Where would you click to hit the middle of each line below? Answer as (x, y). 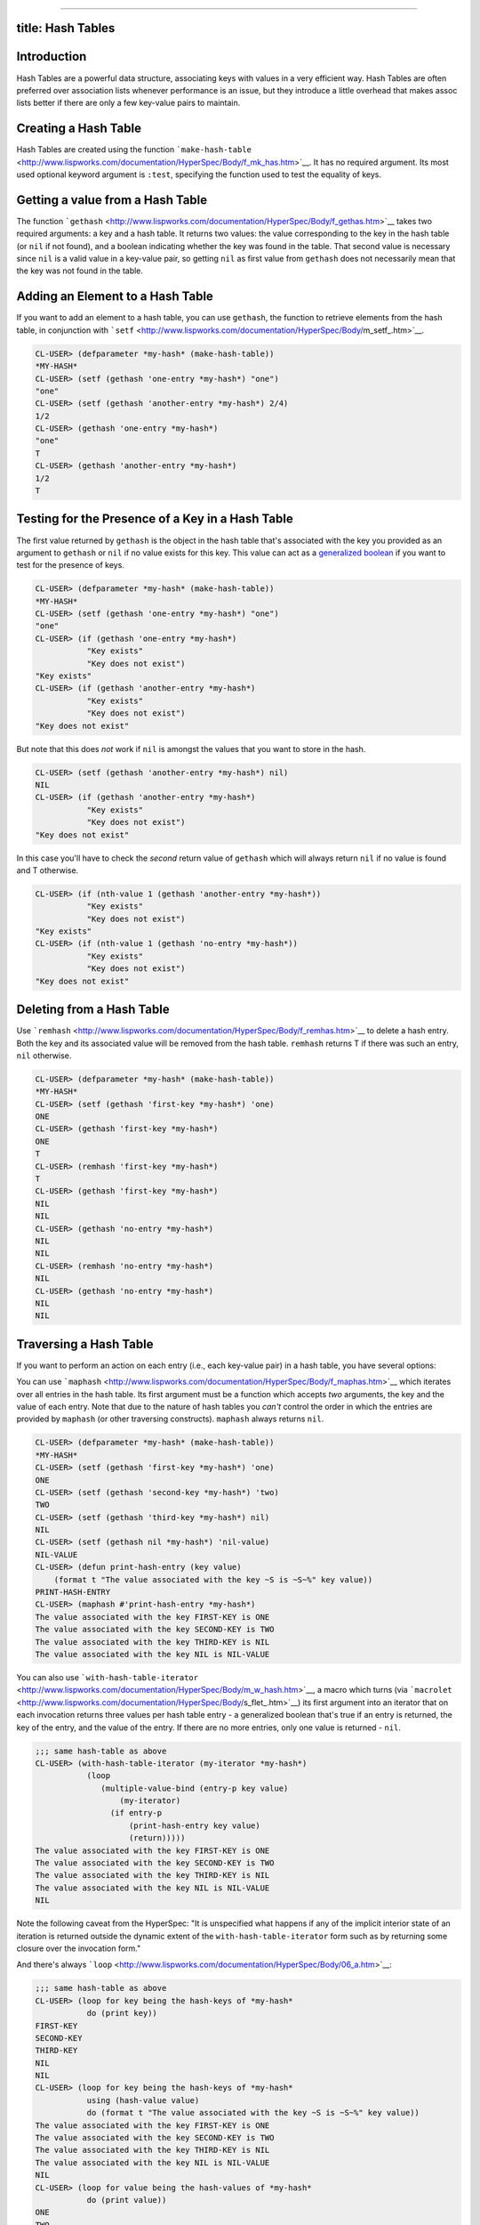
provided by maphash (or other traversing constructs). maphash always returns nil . (170, 1419)
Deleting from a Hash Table (93, 1010)
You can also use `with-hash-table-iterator (108, 1677)
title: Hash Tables (66, 28)
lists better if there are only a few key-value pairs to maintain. (128, 103)
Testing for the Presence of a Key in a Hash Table (155, 519)
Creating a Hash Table (79, 129)
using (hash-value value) (143, 2100)
